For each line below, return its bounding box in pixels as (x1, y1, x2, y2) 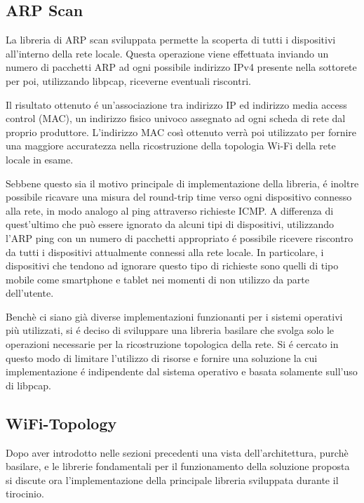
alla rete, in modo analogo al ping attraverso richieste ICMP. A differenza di (6, 203, 334, 217)
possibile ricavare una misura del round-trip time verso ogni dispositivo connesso (6, 189, 352, 204)
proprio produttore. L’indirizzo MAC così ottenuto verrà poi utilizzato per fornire (6, 124, 357, 139)
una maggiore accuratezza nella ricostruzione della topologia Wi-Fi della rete (6, 138, 336, 153)
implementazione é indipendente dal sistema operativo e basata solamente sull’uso (6, 364, 358, 379)
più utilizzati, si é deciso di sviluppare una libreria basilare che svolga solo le (6, 323, 335, 337)
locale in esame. (6, 152, 74, 166)
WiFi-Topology (6, 412, 117, 434)
